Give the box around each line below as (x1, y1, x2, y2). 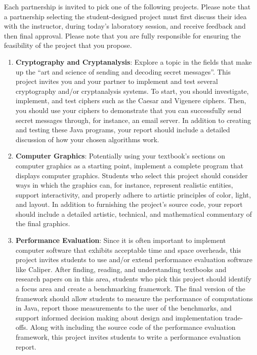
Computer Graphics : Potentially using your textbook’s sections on (15, 151, 225, 161)
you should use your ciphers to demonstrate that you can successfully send (15, 105, 242, 115)
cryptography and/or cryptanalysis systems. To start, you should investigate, (15, 85, 249, 96)
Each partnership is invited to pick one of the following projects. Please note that (4, 1, 251, 11)
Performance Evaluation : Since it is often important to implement (15, 235, 226, 245)
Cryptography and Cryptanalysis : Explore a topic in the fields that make (15, 56, 252, 67)
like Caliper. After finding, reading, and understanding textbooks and (15, 264, 227, 274)
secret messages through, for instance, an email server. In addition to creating (15, 115, 251, 125)
